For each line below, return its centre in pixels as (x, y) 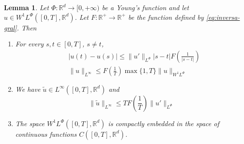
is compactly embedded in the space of (164, 123)
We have (28, 89)
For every (29, 44)
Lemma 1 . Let (26, 7)
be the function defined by (166, 17)
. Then (27, 27)
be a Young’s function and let (145, 7)
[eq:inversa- (223, 17)
